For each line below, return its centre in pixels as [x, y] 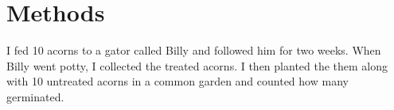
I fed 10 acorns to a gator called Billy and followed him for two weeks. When [194, 50]
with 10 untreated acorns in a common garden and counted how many [177, 81]
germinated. [35, 96]
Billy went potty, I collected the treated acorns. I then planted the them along [197, 65]
